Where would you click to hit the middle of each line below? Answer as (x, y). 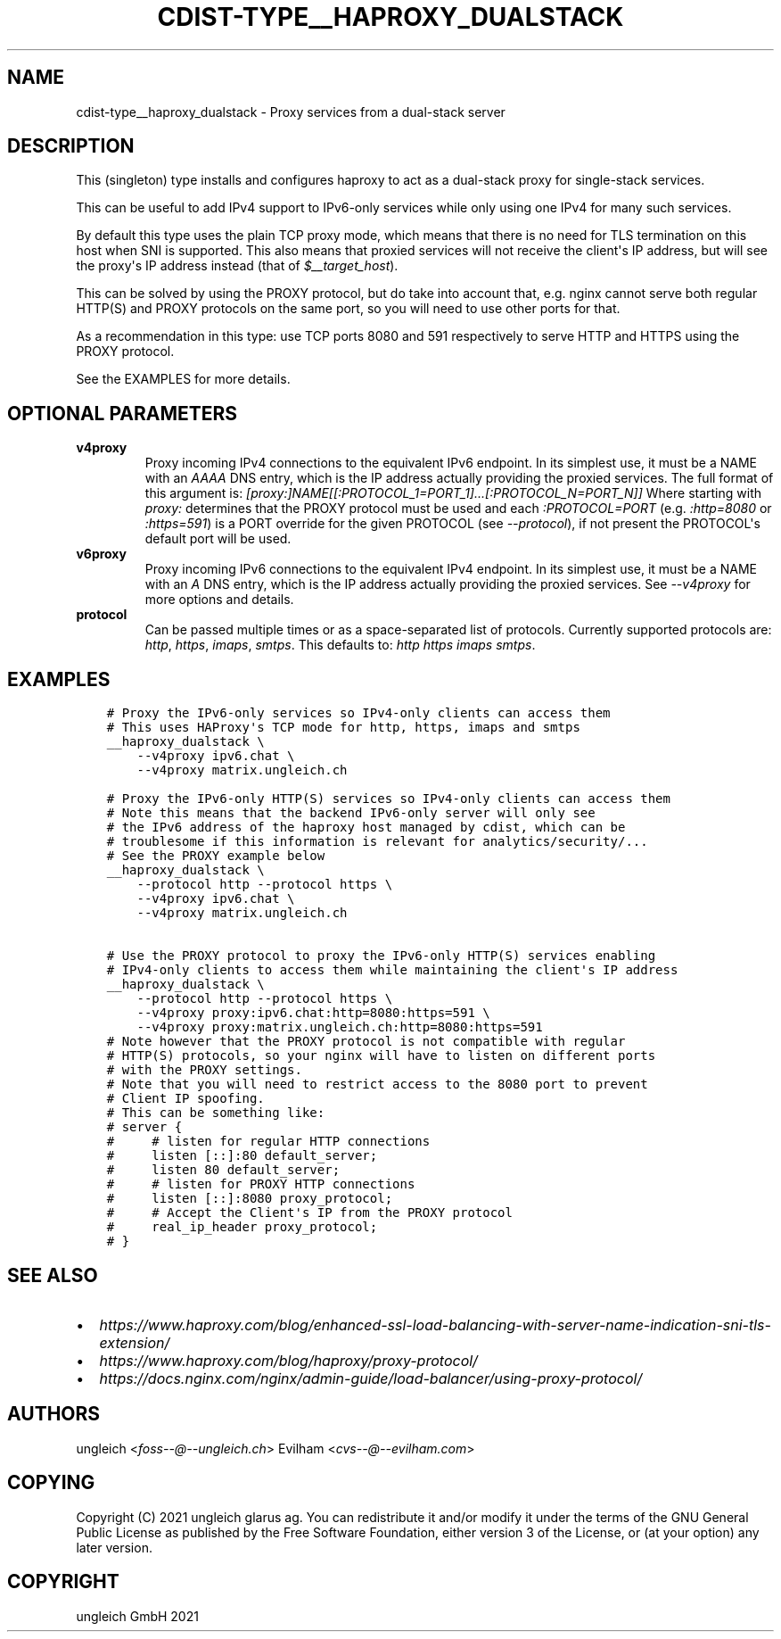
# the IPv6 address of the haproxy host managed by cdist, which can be (366, 828)
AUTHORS (54, 1414)
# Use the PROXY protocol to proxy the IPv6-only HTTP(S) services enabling (381, 956)
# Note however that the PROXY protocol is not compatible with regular (366, 1042)
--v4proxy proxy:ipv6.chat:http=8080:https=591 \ (313, 1013)
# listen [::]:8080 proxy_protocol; (250, 1199)
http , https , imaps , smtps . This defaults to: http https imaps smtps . (340, 645)
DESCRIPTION (71, 146)
